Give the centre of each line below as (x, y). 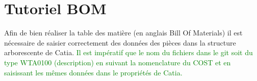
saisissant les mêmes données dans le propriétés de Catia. (93, 72)
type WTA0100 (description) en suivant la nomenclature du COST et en (118, 62)
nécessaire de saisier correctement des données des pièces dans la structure (120, 42)
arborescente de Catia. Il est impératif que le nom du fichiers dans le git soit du (128, 52)
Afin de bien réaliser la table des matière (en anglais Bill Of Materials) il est (123, 33)
